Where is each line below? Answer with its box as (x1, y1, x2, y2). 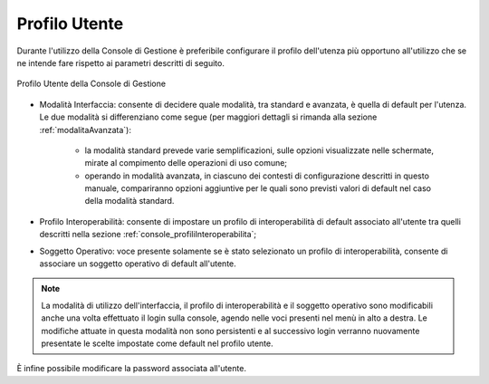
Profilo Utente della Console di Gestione (16, 78, 167, 90)
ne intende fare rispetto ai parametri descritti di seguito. (16, 57, 225, 68)
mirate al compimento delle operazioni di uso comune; (84, 158, 288, 168)
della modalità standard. (84, 196, 175, 206)
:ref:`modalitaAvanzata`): (39, 124, 131, 135)
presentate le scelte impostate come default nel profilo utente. (41, 338, 273, 349)
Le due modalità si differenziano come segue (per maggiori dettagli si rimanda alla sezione (39, 111, 378, 122)
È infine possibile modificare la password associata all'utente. (16, 363, 246, 374)
